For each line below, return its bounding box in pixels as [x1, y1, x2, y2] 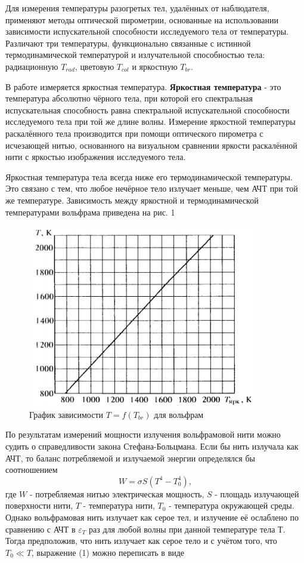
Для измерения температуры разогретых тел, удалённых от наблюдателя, [5, 2, 269, 14]
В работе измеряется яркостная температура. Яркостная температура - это [5, 80, 281, 93]
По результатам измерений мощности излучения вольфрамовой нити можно [5, 428, 281, 441]
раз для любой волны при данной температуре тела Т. [89, 522, 286, 535]
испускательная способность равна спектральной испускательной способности [5, 103, 290, 116]
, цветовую [75, 60, 114, 72]
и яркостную [132, 60, 178, 72]
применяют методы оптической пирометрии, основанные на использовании [5, 13, 278, 26]
